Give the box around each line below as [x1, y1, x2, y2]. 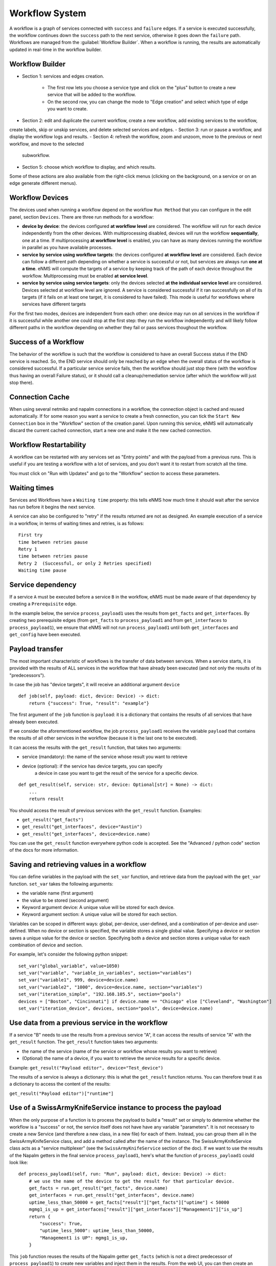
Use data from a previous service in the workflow [9, 1018, 168, 1027]
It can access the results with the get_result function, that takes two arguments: [9, 744, 182, 750]
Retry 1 [18, 546, 37, 552]
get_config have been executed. [9, 631, 81, 638]
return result [28, 796, 64, 802]
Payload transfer [9, 645, 63, 653]
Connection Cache [9, 392, 70, 401]
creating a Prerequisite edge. [9, 601, 77, 607]
